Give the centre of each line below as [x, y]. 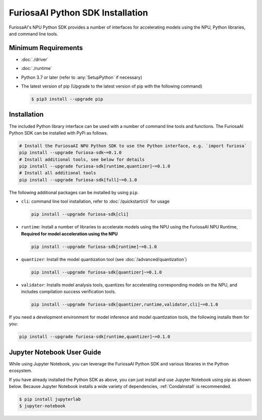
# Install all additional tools [58, 173]
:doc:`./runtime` [37, 69]
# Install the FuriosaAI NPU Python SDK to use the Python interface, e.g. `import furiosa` [133, 146]
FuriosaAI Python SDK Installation [78, 13]
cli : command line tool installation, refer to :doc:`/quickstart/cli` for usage [95, 201]
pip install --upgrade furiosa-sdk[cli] [80, 214]
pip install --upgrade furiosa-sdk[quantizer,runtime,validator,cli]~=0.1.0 [125, 304]
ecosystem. [21, 371]
